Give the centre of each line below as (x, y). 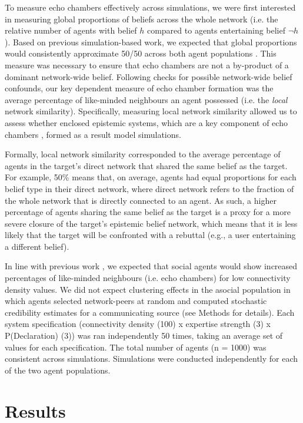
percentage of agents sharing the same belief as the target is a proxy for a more (148, 212)
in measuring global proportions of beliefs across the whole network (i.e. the (141, 19)
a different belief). (37, 246)
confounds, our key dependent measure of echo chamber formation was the (139, 88)
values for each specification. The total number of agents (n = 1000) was (136, 347)
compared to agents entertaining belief (216, 30)
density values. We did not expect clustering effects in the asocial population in (148, 289)
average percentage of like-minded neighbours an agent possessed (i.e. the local (146, 99)
